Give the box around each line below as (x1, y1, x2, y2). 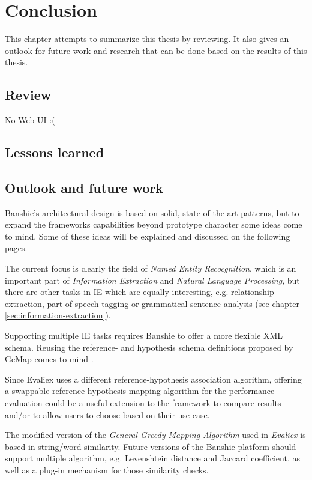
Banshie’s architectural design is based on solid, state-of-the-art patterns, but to (5, 206, 299, 219)
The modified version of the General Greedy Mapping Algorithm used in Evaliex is (5, 428, 306, 441)
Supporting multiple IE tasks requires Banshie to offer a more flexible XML (5, 329, 283, 342)
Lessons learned (5, 143, 104, 162)
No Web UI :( (5, 114, 55, 126)
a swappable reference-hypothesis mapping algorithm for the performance (5, 384, 275, 397)
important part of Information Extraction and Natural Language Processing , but (5, 273, 300, 286)
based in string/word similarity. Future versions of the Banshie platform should (5, 440, 296, 452)
